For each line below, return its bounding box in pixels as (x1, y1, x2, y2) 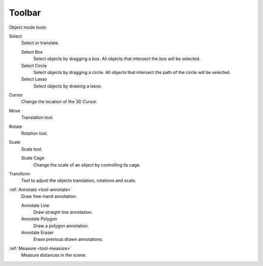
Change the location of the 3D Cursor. (21, 99, 97, 105)
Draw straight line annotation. (33, 209, 93, 215)
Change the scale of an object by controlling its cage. (33, 162, 141, 168)
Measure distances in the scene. (21, 252, 87, 258)
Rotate (9, 123, 22, 129)
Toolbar (9, 7, 41, 18)
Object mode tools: (9, 24, 47, 30)
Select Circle (21, 62, 47, 68)
